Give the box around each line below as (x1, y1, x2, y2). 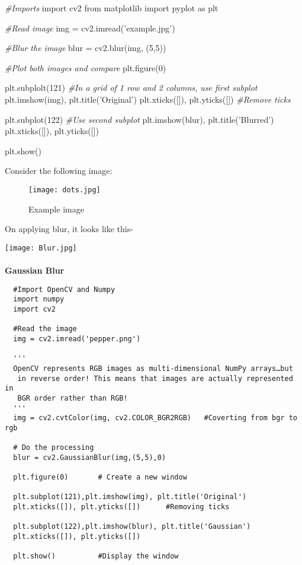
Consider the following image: (5, 164, 113, 177)
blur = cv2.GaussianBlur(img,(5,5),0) (13, 453, 166, 462)
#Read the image (13, 325, 77, 334)
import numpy (13, 295, 65, 304)
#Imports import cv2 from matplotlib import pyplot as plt (5, 2, 219, 14)
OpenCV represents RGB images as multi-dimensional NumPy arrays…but (13, 364, 293, 373)
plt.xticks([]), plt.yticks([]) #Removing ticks (13, 503, 230, 512)
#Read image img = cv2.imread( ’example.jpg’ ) (5, 21, 175, 34)
